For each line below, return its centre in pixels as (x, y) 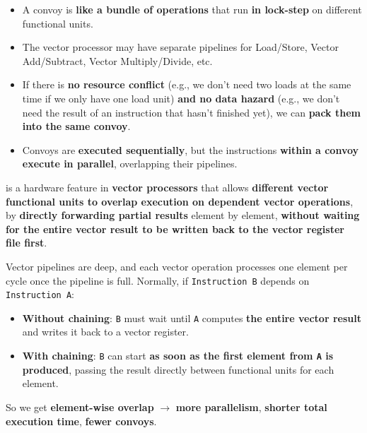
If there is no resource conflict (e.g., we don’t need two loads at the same (187, 84)
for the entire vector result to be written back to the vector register (175, 229)
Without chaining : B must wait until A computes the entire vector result (192, 318)
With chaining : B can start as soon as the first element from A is (178, 356)
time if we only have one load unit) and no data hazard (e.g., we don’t (181, 98)
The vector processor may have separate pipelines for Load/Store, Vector (180, 47)
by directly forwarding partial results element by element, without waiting (183, 215)
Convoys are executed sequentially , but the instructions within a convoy (191, 149)
